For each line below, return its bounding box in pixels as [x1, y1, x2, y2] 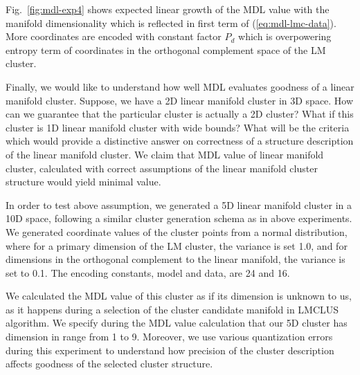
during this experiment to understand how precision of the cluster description [6, 342, 334, 357]
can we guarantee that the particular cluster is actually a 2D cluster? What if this [6, 107, 354, 121]
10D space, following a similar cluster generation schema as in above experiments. [6, 211, 352, 226]
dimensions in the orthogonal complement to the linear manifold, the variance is [6, 252, 345, 266]
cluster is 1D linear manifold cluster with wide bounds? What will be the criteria [6, 120, 350, 134]
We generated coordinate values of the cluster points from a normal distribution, [6, 224, 348, 239]
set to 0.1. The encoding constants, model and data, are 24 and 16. [6, 265, 290, 280]
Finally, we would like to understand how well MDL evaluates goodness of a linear [6, 79, 354, 93]
